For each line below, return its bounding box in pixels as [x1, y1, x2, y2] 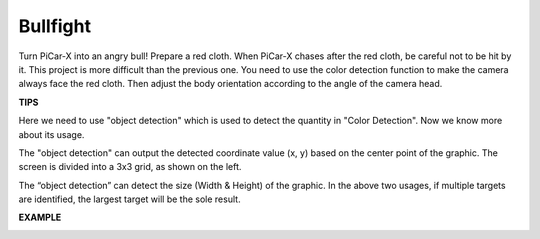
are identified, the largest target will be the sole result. [18, 193, 241, 205]
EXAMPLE [18, 211, 62, 224]
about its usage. [18, 128, 85, 140]
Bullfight [18, 15, 92, 37]
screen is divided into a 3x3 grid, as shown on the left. [18, 161, 242, 173]
